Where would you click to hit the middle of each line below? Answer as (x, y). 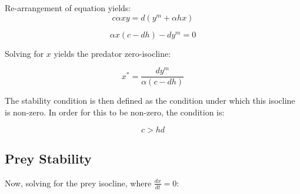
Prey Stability (48, 158)
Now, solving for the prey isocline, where (78, 183)
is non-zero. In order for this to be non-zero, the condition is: (115, 112)
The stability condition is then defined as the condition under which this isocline (150, 101)
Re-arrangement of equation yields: (68, 8)
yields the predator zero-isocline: (112, 53)
